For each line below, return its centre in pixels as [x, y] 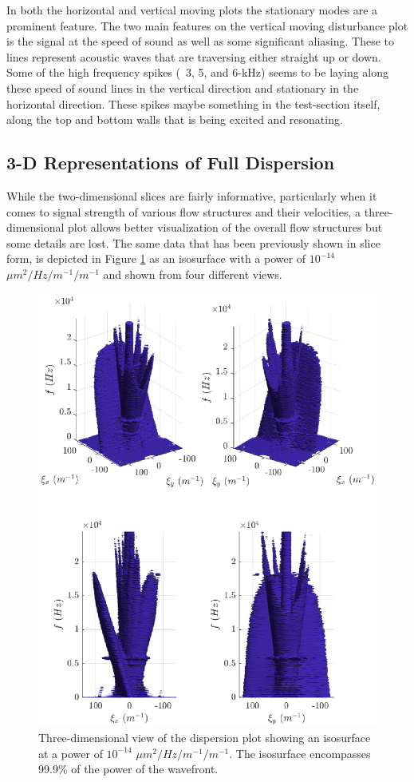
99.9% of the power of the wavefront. [128, 769]
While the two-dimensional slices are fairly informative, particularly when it [192, 195]
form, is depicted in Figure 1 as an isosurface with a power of [156, 258]
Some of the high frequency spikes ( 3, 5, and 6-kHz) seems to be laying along [198, 72]
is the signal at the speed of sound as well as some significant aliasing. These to [201, 41]
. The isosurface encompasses [300, 753]
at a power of [71, 753]
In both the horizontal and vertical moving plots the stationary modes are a [192, 10]
